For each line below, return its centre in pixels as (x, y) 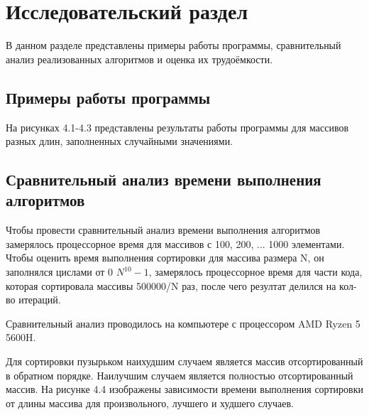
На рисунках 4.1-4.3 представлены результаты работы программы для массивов (177, 127)
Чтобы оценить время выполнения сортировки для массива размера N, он (165, 258)
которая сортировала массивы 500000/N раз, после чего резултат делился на (171, 285)
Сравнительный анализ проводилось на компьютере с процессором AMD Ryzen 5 (183, 323)
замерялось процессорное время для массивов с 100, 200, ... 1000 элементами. (175, 243)
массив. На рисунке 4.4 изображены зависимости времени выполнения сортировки (184, 389)
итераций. (40, 300)
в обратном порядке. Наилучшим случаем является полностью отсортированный (180, 375)
